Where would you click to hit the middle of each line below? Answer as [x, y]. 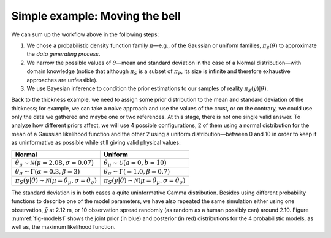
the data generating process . [63, 54]
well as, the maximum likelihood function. [63, 227]
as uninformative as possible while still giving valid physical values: [96, 143]
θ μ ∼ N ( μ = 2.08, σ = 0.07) [55, 163]
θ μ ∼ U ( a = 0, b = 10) [135, 163]
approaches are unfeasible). [62, 80]
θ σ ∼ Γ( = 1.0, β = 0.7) [137, 172]
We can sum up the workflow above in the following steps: [85, 34]
